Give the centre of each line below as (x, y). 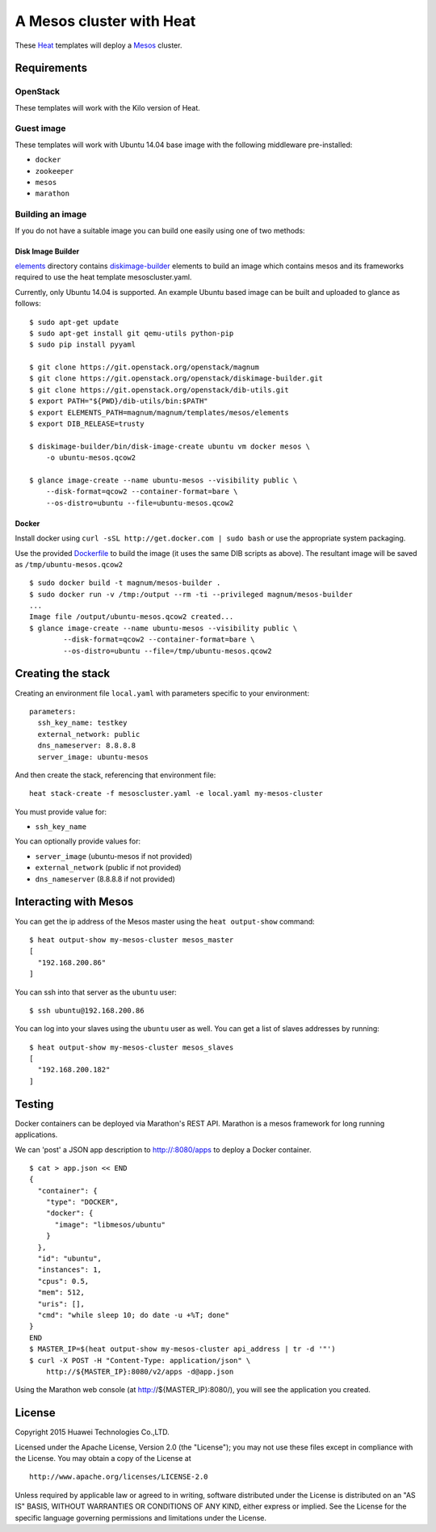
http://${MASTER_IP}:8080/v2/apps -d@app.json (140, 1371)
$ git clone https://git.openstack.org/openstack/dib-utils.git (159, 389)
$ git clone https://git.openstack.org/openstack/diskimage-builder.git (176, 379)
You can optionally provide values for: (78, 841)
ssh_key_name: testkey (82, 723)
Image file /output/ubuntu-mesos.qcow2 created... (132, 617)
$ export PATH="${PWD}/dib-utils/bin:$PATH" (119, 401)
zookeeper (55, 171)
